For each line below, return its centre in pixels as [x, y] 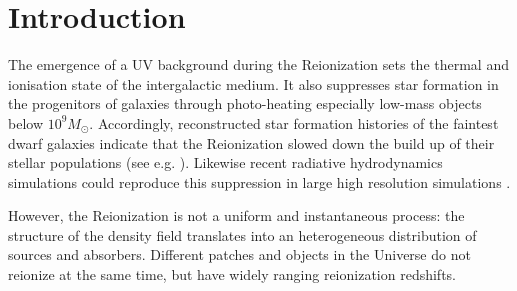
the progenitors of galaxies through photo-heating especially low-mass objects [245, 103]
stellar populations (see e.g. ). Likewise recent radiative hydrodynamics [225, 162]
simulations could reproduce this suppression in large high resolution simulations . [259, 181]
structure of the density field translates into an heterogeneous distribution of [242, 234]
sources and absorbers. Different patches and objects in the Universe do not [239, 254]
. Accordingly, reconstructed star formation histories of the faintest [294, 122]
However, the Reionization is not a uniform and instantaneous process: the [236, 215]
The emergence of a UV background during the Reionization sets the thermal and [258, 64]
